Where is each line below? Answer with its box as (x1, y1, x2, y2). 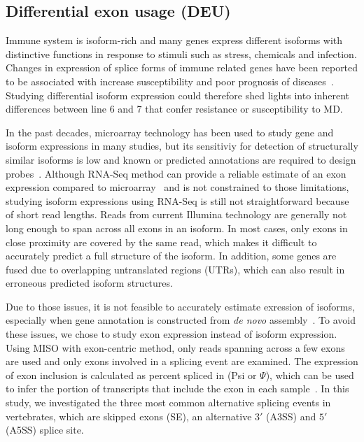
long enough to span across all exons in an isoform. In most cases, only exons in (6, 220, 348, 235)
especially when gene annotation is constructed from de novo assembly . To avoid (6, 313, 356, 327)
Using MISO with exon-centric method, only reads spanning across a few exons (6, 340, 345, 355)
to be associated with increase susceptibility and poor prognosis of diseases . (6, 73, 334, 88)
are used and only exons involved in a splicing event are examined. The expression (6, 354, 358, 369)
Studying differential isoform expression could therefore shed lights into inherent (6, 87, 350, 102)
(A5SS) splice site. (6, 422, 84, 437)
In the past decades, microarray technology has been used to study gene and (6, 124, 334, 139)
